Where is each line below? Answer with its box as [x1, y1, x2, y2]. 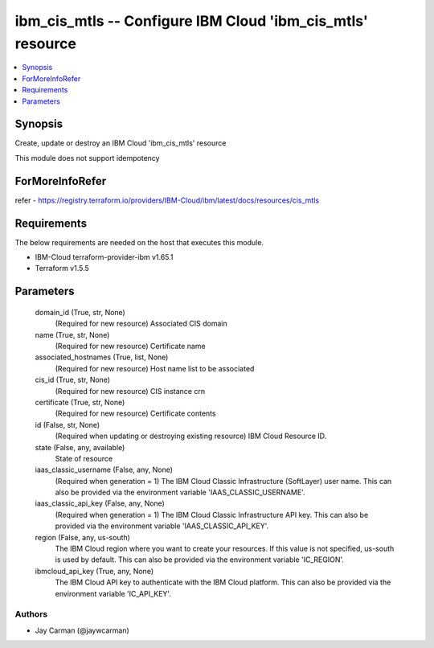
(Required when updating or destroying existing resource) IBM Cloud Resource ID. [55, 431, 327, 441]
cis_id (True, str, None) [35, 375, 111, 385]
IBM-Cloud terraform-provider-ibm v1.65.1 [35, 252, 174, 262]
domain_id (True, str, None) [35, 307, 126, 317]
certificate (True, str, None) [35, 397, 125, 407]
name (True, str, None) [35, 330, 110, 339]
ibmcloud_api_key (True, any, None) [35, 566, 154, 576]
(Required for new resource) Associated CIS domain [55, 318, 228, 329]
